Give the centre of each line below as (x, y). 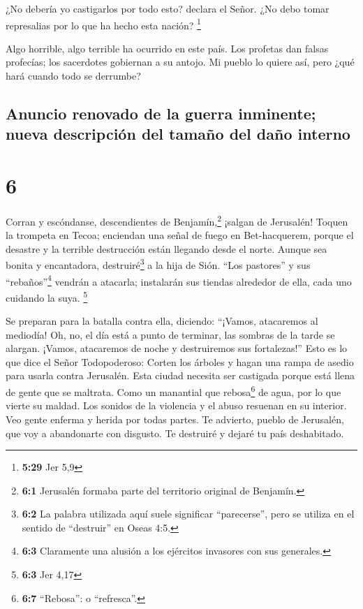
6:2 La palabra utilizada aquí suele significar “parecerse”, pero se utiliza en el (188, 514)
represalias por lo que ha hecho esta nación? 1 (103, 24)
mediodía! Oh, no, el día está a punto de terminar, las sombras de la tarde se (170, 334)
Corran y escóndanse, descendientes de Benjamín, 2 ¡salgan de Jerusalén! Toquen (177, 220)
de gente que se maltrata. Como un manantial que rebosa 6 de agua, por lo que (173, 391)
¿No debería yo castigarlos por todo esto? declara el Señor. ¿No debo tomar (168, 8)
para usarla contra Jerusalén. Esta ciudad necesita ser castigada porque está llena (180, 375)
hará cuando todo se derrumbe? (73, 76)
